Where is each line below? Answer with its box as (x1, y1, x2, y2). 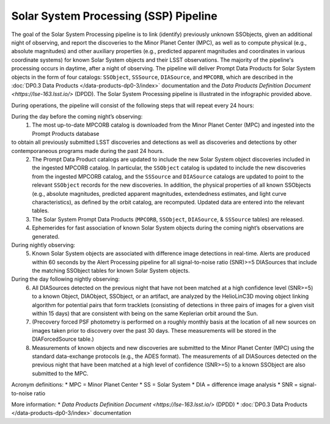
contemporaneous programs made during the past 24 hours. (11, 147, 164, 154)
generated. (32, 232, 60, 240)
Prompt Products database (32, 130, 100, 137)
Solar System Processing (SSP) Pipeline (11, 9, 218, 23)
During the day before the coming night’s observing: (11, 113, 143, 121)
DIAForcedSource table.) (32, 335, 94, 343)
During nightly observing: (11, 241, 76, 248)
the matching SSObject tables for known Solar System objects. (32, 267, 190, 275)
